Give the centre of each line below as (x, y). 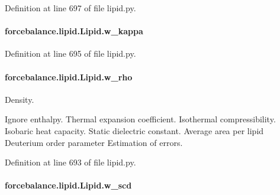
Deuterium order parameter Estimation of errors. (94, 142)
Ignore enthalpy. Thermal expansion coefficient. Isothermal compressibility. (140, 119)
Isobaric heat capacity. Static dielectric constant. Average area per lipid (134, 130)
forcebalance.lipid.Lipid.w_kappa (74, 31)
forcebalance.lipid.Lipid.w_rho (69, 77)
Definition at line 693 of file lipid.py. (70, 162)
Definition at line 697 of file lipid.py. (70, 8)
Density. (20, 99)
